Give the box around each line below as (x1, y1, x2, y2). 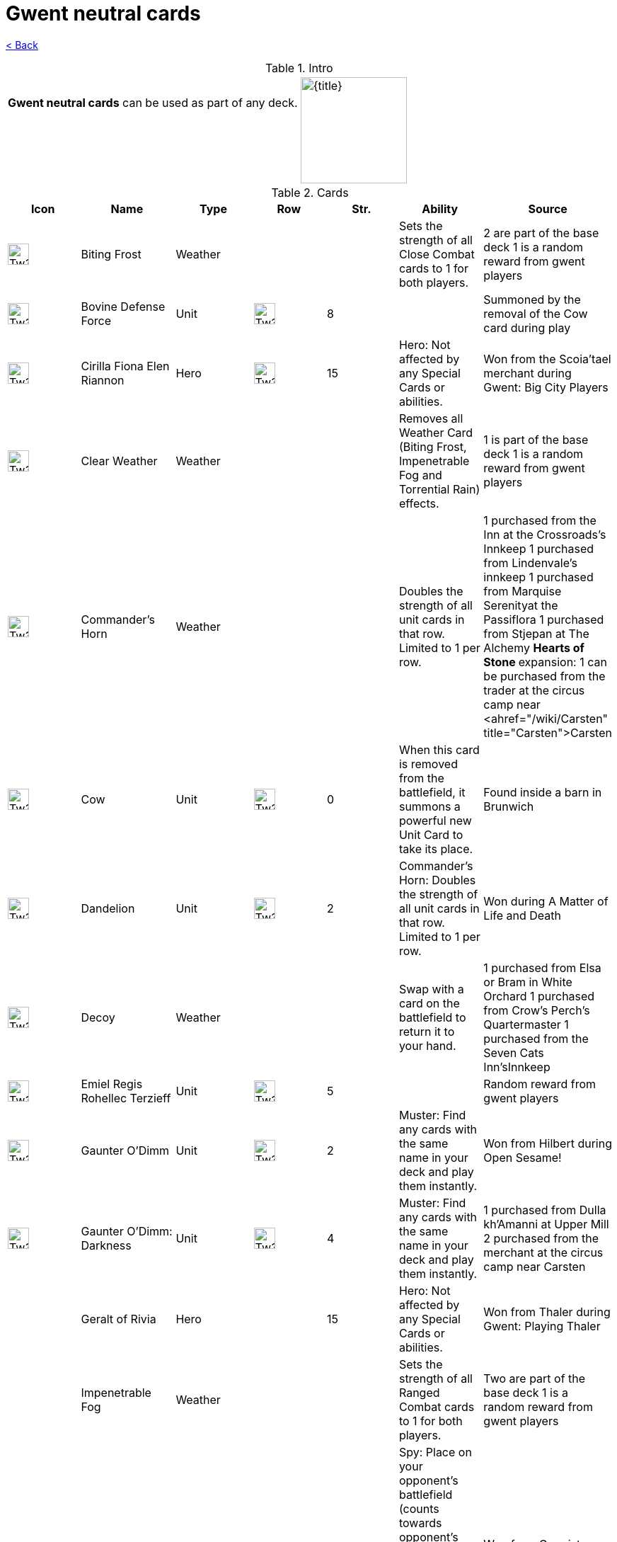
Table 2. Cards (271, 185, 349, 200)
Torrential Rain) (398, 481, 480, 496)
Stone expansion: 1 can (483, 654, 607, 669)
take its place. (398, 841, 473, 856)
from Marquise (483, 583, 562, 598)
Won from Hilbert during (483, 1136, 612, 1150)
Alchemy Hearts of (483, 640, 584, 655)
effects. (398, 496, 439, 510)
